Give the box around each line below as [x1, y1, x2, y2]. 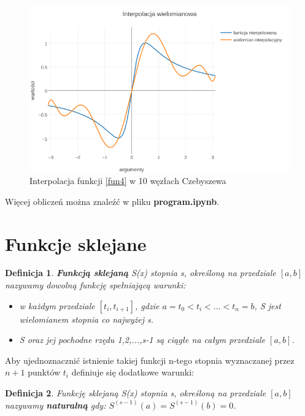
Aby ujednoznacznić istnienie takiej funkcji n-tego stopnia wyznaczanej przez [5, 353, 295, 366]
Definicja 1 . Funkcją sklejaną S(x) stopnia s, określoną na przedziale [5, 266, 276, 279]
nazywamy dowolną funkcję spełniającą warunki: [5, 279, 186, 291]
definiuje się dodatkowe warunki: [71, 366, 194, 379]
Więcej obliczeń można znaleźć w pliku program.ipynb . [5, 195, 220, 207]
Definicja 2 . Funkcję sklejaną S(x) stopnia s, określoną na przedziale [5, 387, 266, 399]
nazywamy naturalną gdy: [5, 398, 106, 411]
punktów [28, 366, 61, 379]
